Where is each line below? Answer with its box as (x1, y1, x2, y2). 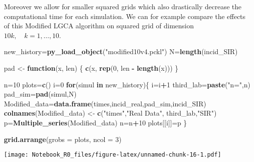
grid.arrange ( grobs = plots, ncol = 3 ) (4, 134, 122, 144)
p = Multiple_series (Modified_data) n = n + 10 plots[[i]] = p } (4, 117, 187, 127)
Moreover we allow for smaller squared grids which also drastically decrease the (4, 1, 242, 11)
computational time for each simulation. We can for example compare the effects (4, 11, 246, 21)
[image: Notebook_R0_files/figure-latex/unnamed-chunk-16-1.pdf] (4, 151, 221, 159)
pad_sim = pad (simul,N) (4, 89, 77, 99)
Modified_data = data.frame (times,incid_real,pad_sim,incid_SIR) (4, 98, 207, 108)
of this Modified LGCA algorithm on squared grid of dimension (4, 20, 194, 31)
